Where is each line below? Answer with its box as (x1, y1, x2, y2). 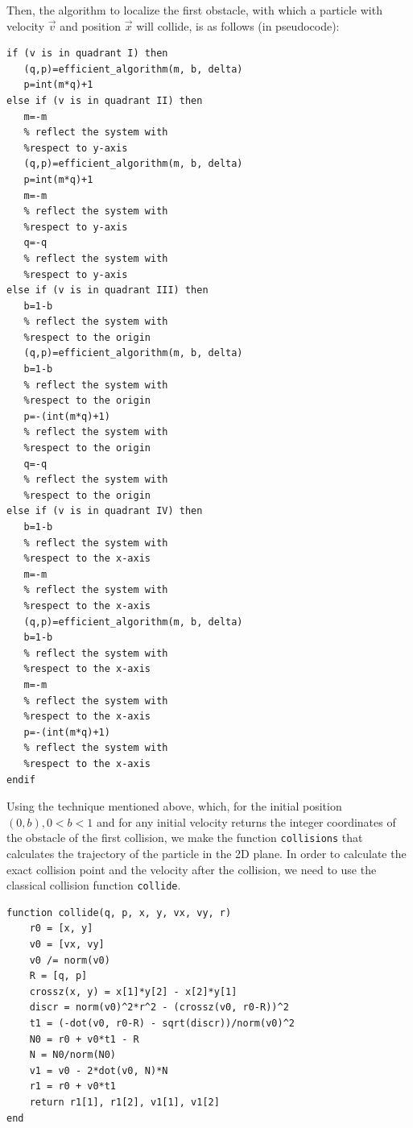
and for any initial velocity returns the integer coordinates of (96, 813, 396, 830)
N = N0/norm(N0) (29, 1049, 117, 1061)
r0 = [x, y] (29, 923, 93, 935)
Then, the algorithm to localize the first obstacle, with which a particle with (6, 2, 382, 18)
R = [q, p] (29, 970, 88, 982)
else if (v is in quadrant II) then (6, 94, 203, 106)
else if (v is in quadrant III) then (6, 284, 209, 297)
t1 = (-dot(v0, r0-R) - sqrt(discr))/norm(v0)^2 (29, 1017, 295, 1029)
